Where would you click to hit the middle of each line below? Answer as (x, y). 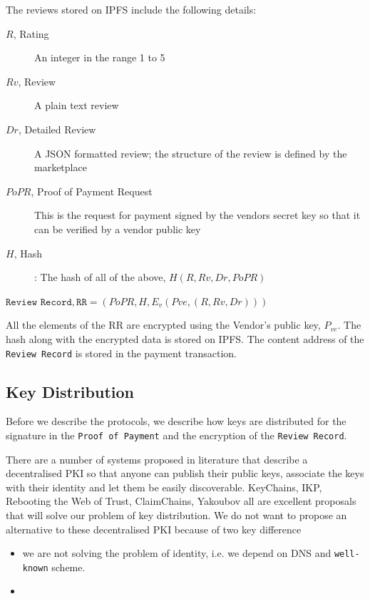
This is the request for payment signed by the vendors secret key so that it (197, 215)
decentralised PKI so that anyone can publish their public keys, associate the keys (185, 473)
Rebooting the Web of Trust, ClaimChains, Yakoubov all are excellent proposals (181, 501)
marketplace (61, 167)
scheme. (68, 567)
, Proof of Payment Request (92, 191)
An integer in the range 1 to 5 (100, 57)
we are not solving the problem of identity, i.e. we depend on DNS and (177, 553)
